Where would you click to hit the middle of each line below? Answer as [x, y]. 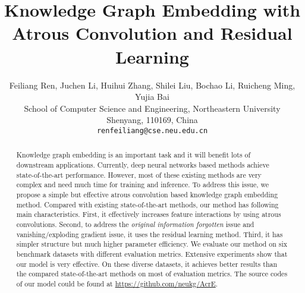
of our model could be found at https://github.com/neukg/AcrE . [117, 283]
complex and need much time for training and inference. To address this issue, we [143, 185]
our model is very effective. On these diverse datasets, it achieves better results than [147, 264]
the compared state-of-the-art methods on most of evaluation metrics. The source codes [152, 274]
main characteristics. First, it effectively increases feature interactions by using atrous [149, 214]
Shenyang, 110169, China [152, 120]
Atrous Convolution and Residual [152, 33]
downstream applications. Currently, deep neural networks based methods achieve [143, 164]
